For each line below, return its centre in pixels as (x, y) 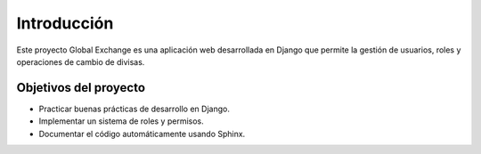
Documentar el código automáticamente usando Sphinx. (142, 134)
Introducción (65, 23)
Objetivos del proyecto (81, 88)
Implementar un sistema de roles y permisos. (121, 121)
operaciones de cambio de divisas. (81, 61)
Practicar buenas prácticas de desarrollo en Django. (135, 109)
